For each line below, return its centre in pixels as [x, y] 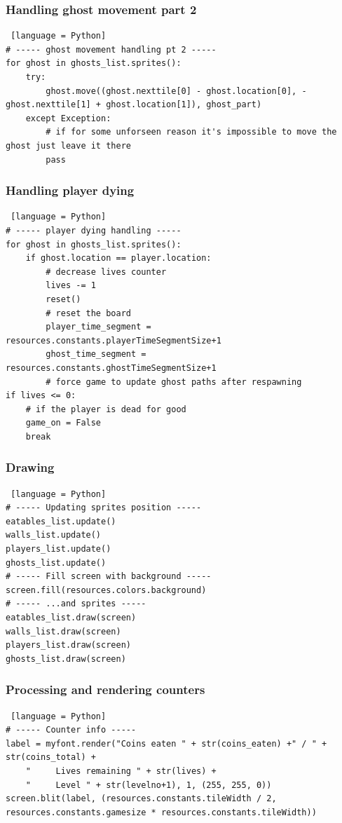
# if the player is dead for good [106, 409]
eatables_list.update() [61, 521]
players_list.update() [59, 549]
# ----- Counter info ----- [71, 730]
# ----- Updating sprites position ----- [104, 508]
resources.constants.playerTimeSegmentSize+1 [114, 340]
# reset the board [88, 313]
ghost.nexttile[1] [48, 105]
